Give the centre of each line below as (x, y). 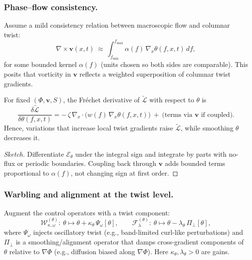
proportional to (27, 172)
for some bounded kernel (40, 64)
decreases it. (22, 138)
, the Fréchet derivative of (102, 100)
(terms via (177, 115)
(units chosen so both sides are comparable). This (174, 64)
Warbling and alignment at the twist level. (89, 194)
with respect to (172, 100)
